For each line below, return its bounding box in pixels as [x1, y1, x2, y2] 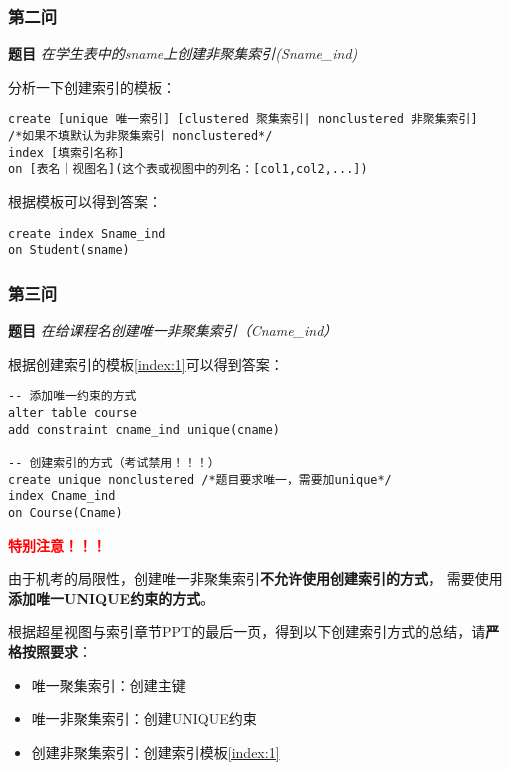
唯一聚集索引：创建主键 [31, 674, 186, 695]
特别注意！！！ [8, 534, 106, 555]
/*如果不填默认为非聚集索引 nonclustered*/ [8, 129, 273, 144]
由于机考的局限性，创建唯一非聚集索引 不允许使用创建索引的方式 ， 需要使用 [8, 568, 503, 589]
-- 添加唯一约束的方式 [8, 389, 137, 404]
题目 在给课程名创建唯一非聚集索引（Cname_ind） [8, 320, 338, 341]
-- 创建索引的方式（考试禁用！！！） [8, 455, 220, 470]
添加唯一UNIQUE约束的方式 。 [8, 587, 215, 608]
